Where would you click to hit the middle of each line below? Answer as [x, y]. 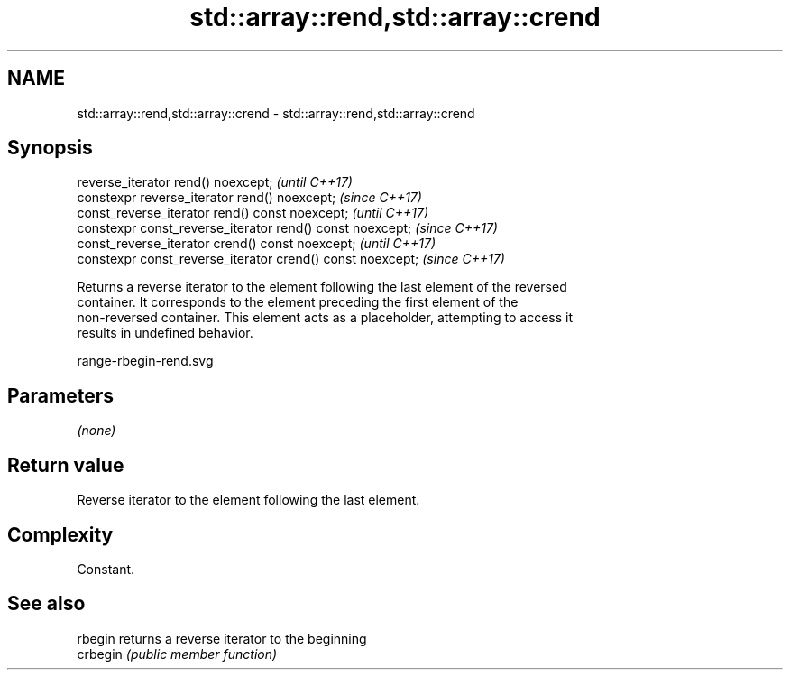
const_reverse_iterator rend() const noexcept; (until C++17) [253, 213]
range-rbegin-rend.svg [145, 361]
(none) [96, 431]
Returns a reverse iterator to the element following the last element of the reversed [322, 287]
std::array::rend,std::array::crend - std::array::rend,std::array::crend [276, 113]
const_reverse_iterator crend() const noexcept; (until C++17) [256, 244]
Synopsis [50, 148]
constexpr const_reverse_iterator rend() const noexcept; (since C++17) [287, 228]
